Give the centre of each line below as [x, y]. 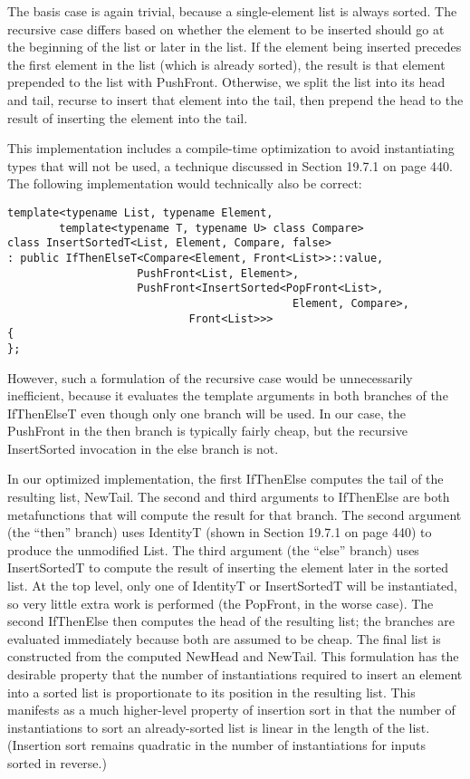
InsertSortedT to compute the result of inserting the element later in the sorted [228, 567]
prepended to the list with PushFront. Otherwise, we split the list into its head [226, 82]
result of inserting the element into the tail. [128, 117]
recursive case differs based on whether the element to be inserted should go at [226, 29]
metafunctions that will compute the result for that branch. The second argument [235, 514]
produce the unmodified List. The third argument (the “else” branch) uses [213, 549]
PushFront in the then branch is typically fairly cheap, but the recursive [207, 431]
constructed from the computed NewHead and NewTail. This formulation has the [233, 656]
